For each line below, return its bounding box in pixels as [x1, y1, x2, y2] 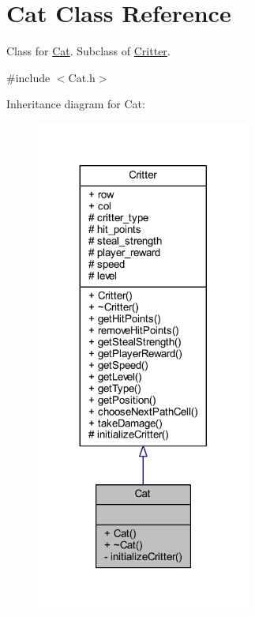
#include [6, 69, 51, 85]
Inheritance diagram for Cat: [6, 96, 145, 112]
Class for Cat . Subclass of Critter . [6, 43, 171, 59]
